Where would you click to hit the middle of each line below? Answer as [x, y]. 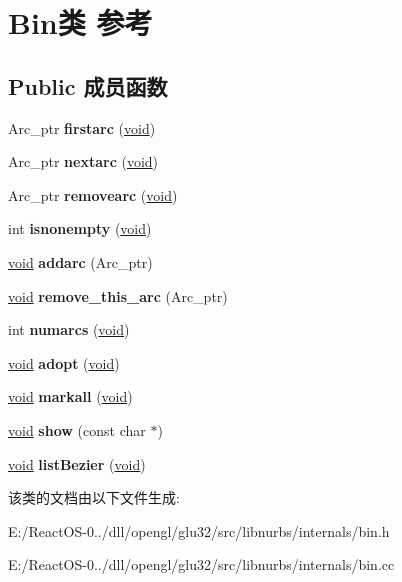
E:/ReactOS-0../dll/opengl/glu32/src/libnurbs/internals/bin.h [199, 530]
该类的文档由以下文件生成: [94, 497]
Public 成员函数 [88, 85]
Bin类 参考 [80, 22]
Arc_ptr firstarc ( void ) [82, 127]
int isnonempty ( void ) [80, 228]
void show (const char [77, 429]
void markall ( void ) [70, 396]
